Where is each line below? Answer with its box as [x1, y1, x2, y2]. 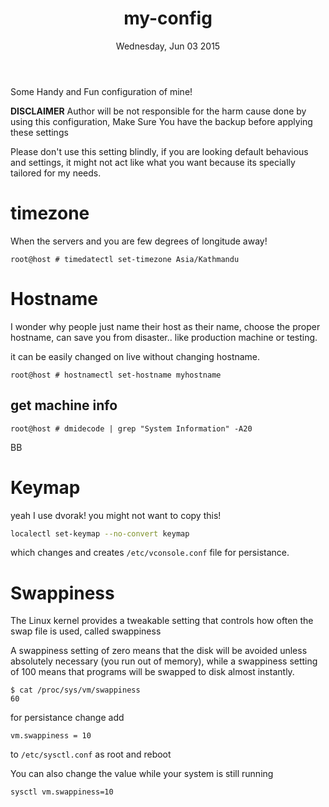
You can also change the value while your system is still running [10, 768, 274, 780]
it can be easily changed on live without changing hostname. [10, 350, 261, 362]
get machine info [10, 397, 118, 414]
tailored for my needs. [10, 167, 102, 179]
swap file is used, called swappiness [10, 625, 162, 637]
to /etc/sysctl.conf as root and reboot [10, 748, 172, 761]
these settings [10, 126, 69, 138]
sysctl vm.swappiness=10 [10, 787, 114, 797]
